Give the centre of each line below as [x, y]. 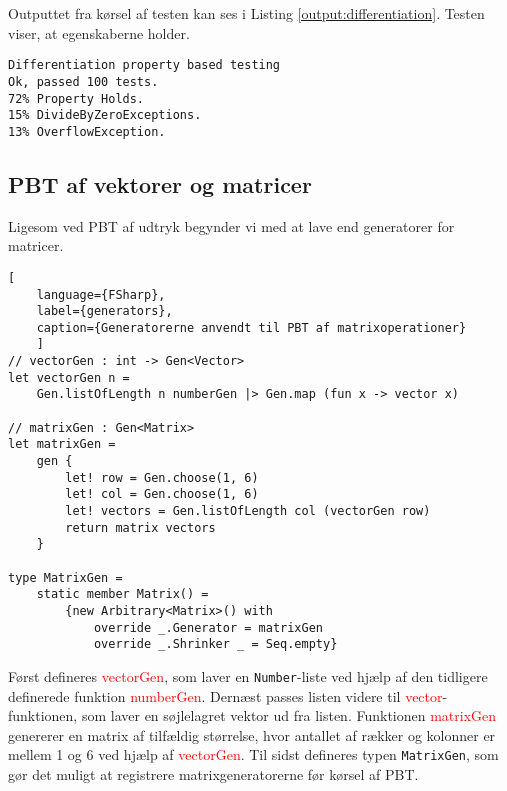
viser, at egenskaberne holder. [99, 32]
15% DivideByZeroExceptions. [105, 115]
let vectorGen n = [69, 377]
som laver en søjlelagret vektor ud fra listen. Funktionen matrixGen [289, 715]
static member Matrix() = [122, 594]
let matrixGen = [62, 444]
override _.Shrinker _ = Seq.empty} [215, 644]
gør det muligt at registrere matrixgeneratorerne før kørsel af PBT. [213, 774]
